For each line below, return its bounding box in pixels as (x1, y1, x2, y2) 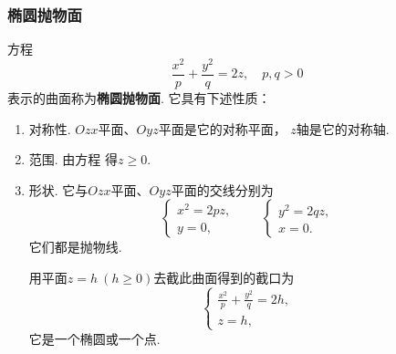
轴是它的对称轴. (296, 119, 390, 138)
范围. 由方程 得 (28, 150, 119, 169)
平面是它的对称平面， (158, 119, 287, 138)
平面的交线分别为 (171, 180, 274, 199)
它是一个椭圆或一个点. (28, 328, 161, 348)
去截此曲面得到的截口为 (153, 267, 295, 286)
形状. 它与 (28, 180, 89, 199)
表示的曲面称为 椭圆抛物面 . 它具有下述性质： (7, 88, 271, 107)
